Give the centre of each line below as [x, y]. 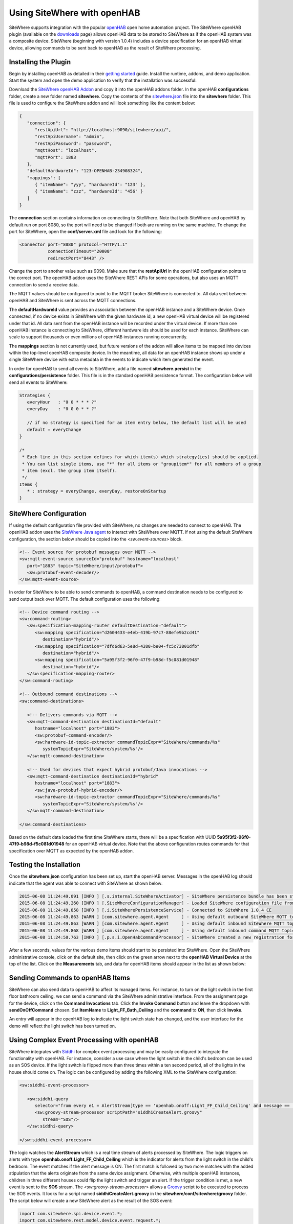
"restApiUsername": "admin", [70, 137]
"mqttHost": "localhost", [66, 150]
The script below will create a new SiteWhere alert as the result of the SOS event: [91, 1200]
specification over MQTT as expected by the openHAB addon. [72, 851]
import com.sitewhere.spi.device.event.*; [71, 1213]
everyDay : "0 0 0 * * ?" [62, 409]
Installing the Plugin [40, 62]
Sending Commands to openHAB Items [70, 977]
